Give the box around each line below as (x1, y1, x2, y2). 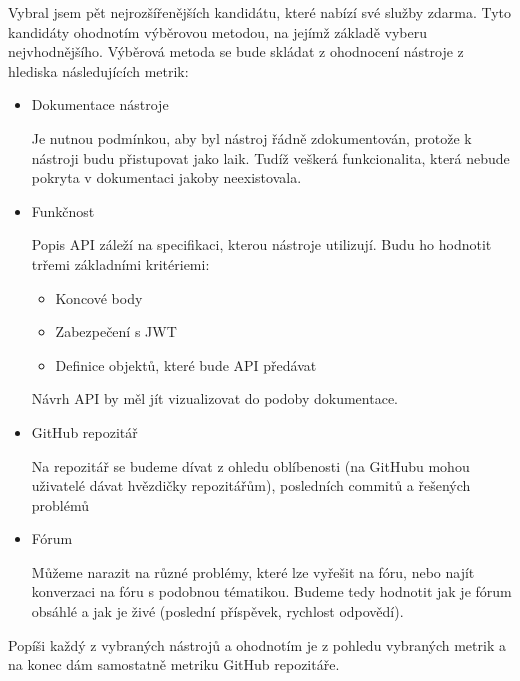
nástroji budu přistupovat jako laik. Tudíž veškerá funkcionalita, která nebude (31, 147, 510, 168)
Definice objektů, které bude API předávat (55, 354, 317, 375)
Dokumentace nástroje (31, 94, 169, 115)
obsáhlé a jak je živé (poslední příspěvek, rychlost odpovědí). (31, 601, 404, 622)
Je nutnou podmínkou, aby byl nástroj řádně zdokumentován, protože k (31, 127, 472, 148)
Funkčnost (31, 200, 95, 221)
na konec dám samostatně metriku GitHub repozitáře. (8, 654, 340, 675)
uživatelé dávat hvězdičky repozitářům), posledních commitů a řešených (31, 475, 471, 496)
